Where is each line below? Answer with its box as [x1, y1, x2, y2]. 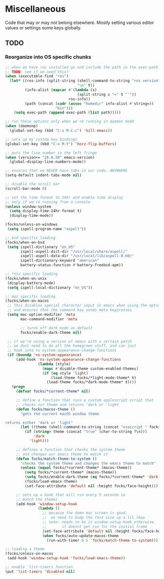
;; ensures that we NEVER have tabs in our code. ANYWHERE [5, 168, 128, 173]
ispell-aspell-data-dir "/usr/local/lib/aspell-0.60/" [20, 253, 134, 259]
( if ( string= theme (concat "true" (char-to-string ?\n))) [24, 429, 147, 434]
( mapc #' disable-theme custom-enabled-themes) [42, 366, 139, 371]
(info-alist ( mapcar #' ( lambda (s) [24, 88, 97, 92]
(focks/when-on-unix [5, 276, 47, 281]
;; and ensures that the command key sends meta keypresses [7, 308, 132, 312]
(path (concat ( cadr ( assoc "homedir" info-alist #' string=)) [24, 101, 154, 106]
